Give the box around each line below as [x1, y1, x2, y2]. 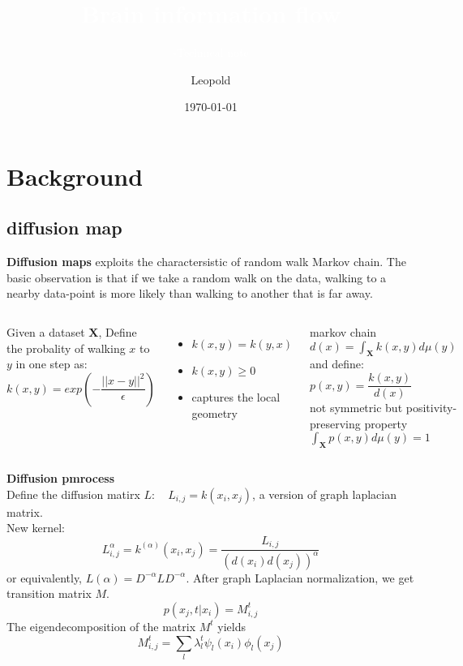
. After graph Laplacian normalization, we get [186, 569, 414, 586]
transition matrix [6, 585, 92, 602]
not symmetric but [310, 399, 403, 416]
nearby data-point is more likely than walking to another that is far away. [6, 285, 373, 302]
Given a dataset [6, 324, 85, 341]
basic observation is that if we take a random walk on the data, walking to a [6, 269, 387, 286]
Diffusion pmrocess [6, 470, 115, 487]
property [364, 415, 408, 432]
